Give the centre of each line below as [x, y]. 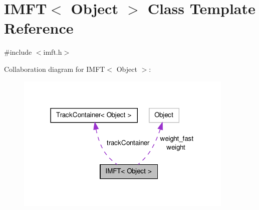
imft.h [53, 52]
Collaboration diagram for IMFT [55, 69]
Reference [39, 28]
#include [18, 52]
